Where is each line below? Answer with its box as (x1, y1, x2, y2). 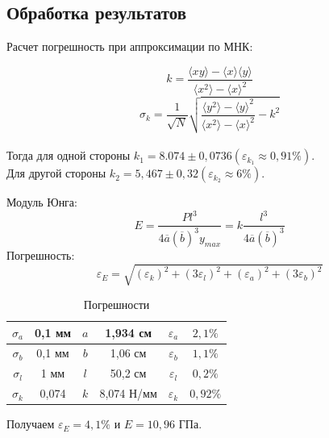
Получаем (6, 415, 55, 432)
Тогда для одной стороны (6, 147, 131, 164)
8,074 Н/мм (99, 385, 157, 402)
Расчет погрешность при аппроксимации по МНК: (6, 38, 253, 55)
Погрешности (83, 296, 150, 313)
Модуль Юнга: (6, 194, 77, 211)
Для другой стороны (6, 165, 106, 181)
